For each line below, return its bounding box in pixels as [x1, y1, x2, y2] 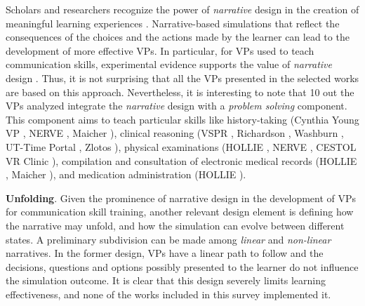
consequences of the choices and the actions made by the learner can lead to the [6, 29, 350, 44]
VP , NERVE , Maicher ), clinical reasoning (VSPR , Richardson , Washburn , [6, 126, 344, 140]
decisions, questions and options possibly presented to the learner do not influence [6, 259, 359, 274]
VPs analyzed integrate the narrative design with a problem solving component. [6, 98, 347, 113]
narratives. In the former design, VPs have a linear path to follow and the [6, 246, 324, 260]
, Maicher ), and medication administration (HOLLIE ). [6, 167, 246, 182]
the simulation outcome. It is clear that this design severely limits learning [6, 273, 326, 288]
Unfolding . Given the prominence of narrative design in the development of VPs [6, 190, 357, 205]
